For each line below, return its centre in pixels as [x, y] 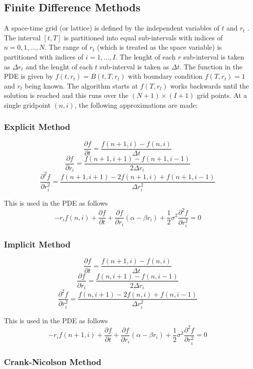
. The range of [66, 47]
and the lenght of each [59, 66]
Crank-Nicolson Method [53, 361]
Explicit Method [37, 127]
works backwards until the [210, 85]
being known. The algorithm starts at [81, 85]
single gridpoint [28, 105]
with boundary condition [165, 76]
